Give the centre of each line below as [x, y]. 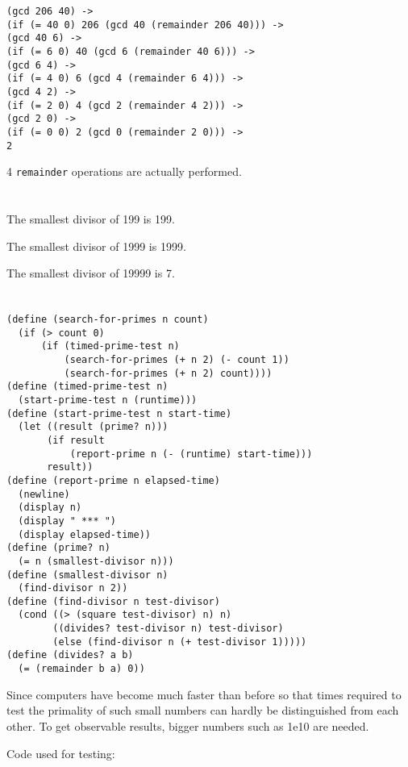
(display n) [50, 508]
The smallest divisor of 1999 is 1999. [96, 246]
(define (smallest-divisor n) [87, 575]
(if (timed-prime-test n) [110, 346]
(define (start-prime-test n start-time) [119, 413]
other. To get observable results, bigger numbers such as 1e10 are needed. [188, 725]
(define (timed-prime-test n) [87, 387]
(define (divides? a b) [70, 655]
